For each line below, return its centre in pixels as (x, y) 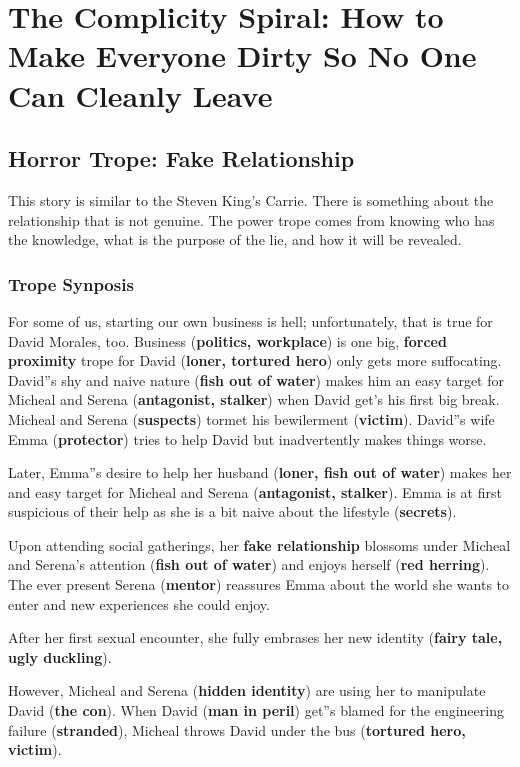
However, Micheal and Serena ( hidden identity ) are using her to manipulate (247, 690)
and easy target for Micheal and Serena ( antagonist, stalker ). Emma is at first (255, 491)
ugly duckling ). (60, 656)
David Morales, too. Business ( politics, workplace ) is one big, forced (227, 340)
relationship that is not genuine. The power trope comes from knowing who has (251, 219)
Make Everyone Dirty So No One (242, 55)
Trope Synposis (71, 283)
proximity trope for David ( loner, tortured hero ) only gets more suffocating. (255, 360)
